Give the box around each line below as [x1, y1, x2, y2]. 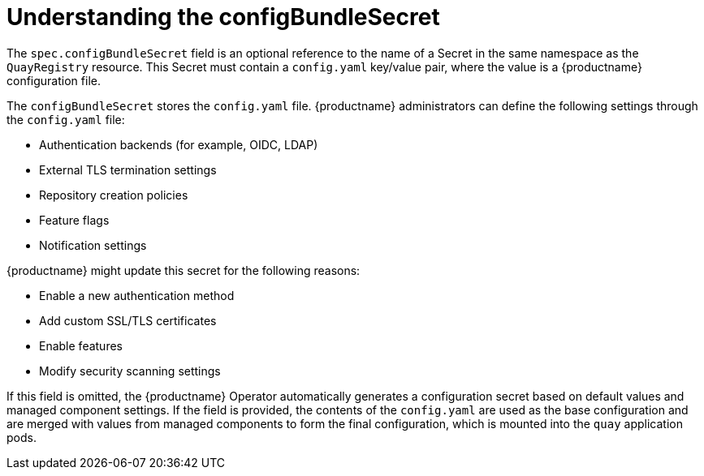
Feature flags [39, 212, 110, 227]
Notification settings [39, 238, 147, 252]
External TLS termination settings [39, 162, 217, 177]
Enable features [39, 338, 123, 353]
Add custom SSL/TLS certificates [39, 313, 217, 328]
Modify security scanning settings [39, 363, 221, 378]
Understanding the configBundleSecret [6, 3, 440, 31]
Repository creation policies [39, 187, 188, 202]
